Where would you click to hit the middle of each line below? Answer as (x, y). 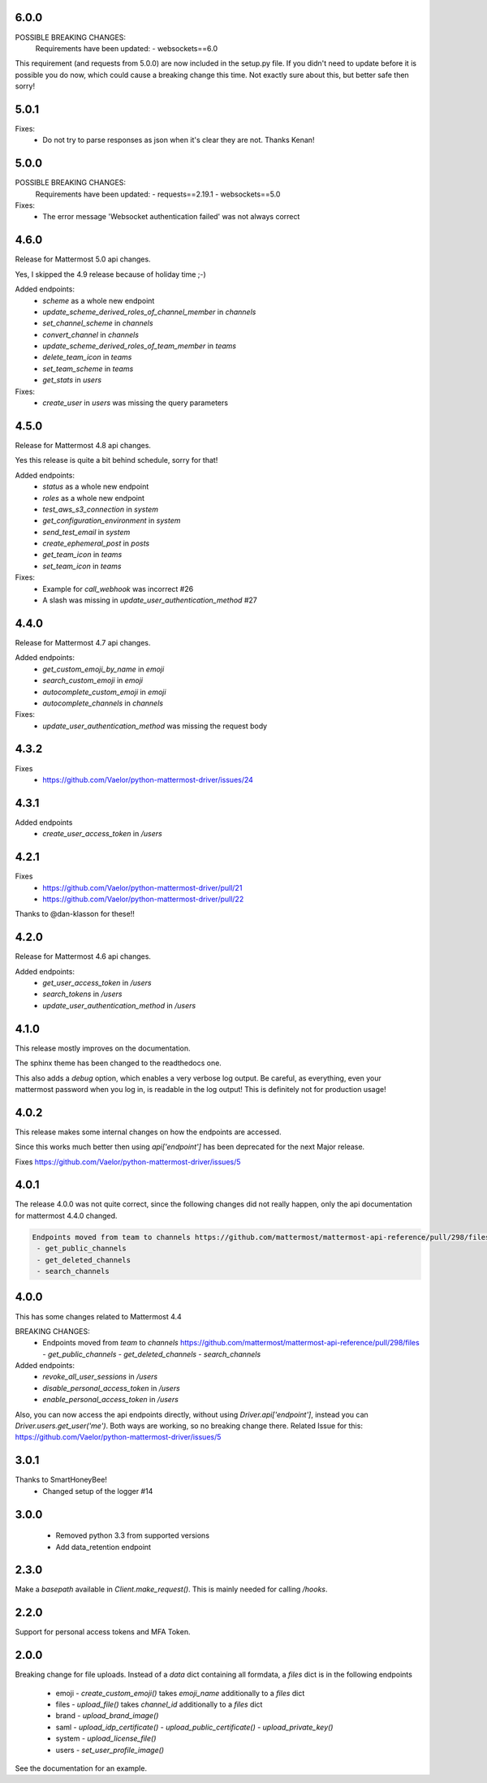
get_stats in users (72, 380)
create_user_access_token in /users (102, 834)
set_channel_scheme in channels (98, 323)
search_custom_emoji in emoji (93, 680)
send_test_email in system (86, 532)
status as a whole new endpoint (96, 486)
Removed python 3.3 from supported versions (133, 1535)
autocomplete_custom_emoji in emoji (104, 692)
